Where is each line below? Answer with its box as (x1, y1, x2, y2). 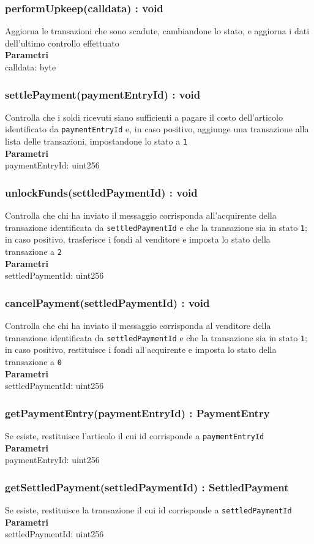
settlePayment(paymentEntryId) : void (5, 86, 201, 102)
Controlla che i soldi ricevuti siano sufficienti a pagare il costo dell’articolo (5, 110, 283, 123)
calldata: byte (5, 61, 56, 73)
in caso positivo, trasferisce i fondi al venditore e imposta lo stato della (5, 233, 271, 246)
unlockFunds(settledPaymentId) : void (5, 184, 198, 200)
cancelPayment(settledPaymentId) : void (5, 295, 210, 310)
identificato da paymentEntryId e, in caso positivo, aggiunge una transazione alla (5, 123, 309, 135)
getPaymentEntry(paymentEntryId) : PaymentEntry (5, 405, 270, 420)
